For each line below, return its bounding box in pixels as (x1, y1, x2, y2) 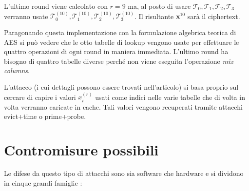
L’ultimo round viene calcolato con (4, 1, 108, 11)
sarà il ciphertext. (187, 11, 240, 21)
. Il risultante (134, 11, 174, 21)
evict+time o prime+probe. (4, 111, 86, 121)
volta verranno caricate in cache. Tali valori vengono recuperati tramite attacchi (4, 101, 243, 112)
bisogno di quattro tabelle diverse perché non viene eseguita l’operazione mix (4, 56, 233, 66)
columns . (4, 65, 30, 76)
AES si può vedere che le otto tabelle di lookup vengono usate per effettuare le (4, 37, 239, 47)
